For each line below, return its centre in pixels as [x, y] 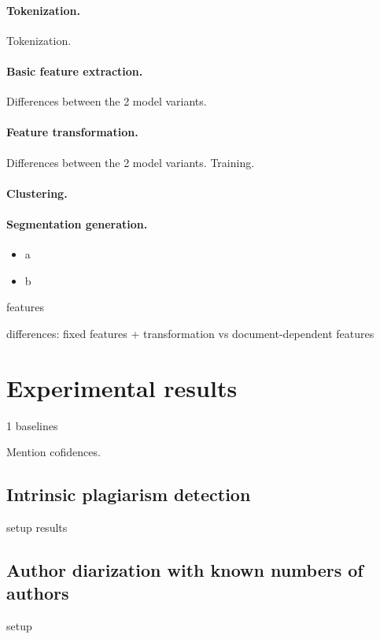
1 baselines [32, 425]
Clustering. [37, 193]
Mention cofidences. [53, 452]
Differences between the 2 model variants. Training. [131, 162]
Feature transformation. [72, 132]
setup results [37, 528]
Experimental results [122, 387]
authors [38, 593]
